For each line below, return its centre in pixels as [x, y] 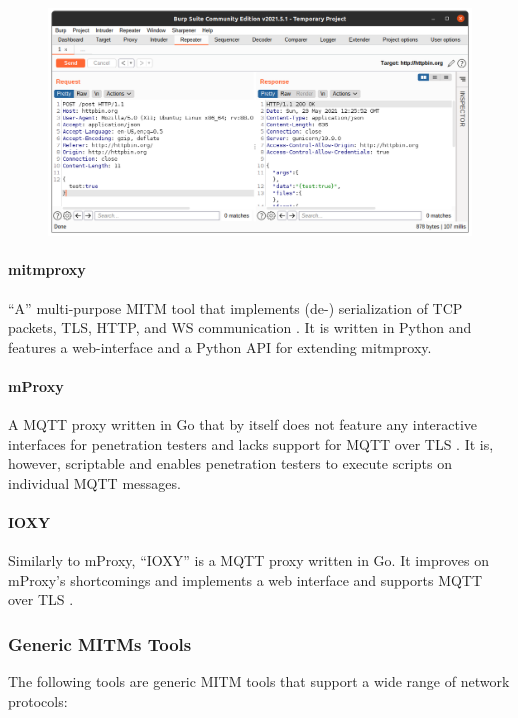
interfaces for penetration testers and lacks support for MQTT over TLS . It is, [251, 443]
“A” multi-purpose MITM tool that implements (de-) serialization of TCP [235, 307]
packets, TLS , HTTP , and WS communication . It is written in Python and [240, 327]
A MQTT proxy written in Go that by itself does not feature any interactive [243, 424]
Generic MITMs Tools [100, 643]
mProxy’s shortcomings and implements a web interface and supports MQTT [245, 579]
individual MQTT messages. [94, 482]
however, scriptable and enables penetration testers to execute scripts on [230, 463]
